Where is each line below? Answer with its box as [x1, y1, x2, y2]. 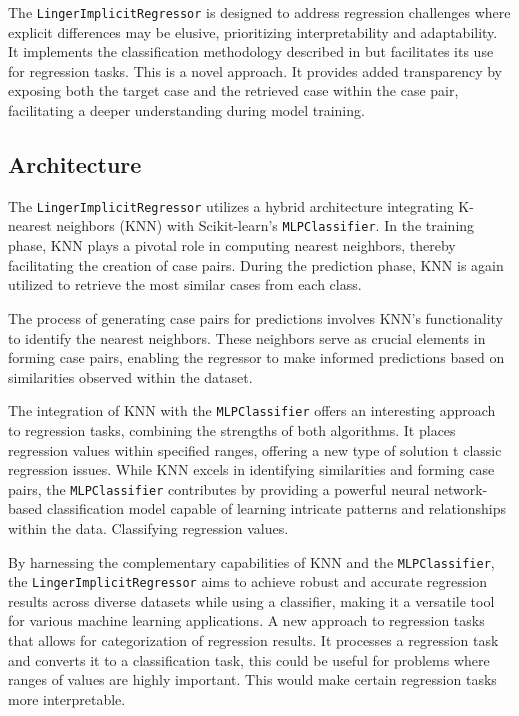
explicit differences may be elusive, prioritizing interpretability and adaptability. [8, 21, 498, 42]
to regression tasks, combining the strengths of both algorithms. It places [8, 419, 456, 440]
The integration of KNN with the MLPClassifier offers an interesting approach [8, 400, 496, 421]
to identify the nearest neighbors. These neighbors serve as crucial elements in [8, 327, 486, 348]
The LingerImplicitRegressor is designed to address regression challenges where [8, 2, 511, 22]
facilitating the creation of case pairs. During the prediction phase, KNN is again [8, 254, 504, 275]
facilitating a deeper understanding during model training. [8, 100, 365, 121]
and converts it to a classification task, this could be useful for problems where [8, 649, 490, 670]
